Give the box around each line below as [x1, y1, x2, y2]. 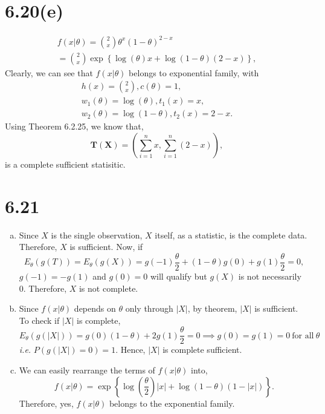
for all [292, 331, 314, 340]
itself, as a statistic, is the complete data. [155, 228, 307, 241]
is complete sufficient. [162, 343, 242, 356]
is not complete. [79, 281, 138, 294]
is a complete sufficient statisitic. [5, 157, 126, 170]
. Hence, [115, 343, 146, 356]
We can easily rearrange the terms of [19, 363, 155, 376]
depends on [74, 302, 116, 315]
